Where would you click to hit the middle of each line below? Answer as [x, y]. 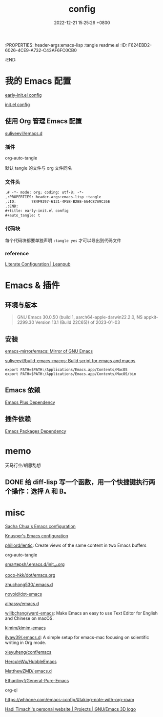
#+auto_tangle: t [23, 215]
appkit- [151, 317]
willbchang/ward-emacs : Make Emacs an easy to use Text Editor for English [81, 613]
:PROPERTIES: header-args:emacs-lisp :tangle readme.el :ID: [66, 45]
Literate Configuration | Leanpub [38, 264]
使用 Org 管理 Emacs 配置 [43, 121]
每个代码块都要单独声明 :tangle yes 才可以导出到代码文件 [63, 240]
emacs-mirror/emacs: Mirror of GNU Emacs [49, 351]
